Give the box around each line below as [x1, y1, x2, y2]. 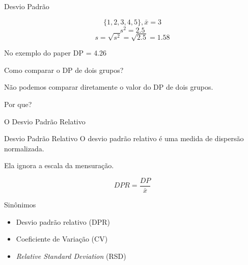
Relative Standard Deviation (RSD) [16, 250, 126, 261]
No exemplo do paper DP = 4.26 [4, 47, 107, 58]
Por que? [4, 99, 32, 110]
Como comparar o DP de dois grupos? [4, 64, 124, 75]
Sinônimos [4, 199, 36, 210]
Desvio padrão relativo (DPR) [16, 216, 110, 227]
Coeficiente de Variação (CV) [16, 233, 108, 244]
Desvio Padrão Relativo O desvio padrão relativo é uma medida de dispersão [4, 133, 244, 144]
